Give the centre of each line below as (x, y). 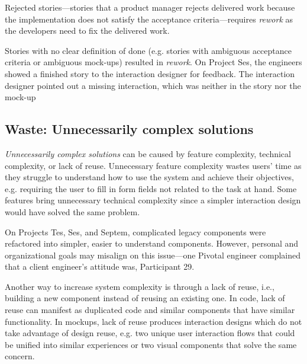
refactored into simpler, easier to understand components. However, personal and (152, 243)
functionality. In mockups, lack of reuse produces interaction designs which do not (153, 321)
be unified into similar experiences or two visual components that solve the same (151, 344)
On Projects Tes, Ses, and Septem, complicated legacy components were (135, 232)
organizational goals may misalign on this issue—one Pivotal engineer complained (153, 255)
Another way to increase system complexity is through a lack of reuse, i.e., (140, 286)
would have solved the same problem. (72, 211)
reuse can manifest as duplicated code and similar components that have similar (150, 310)
